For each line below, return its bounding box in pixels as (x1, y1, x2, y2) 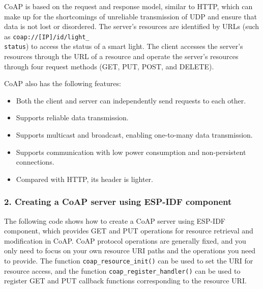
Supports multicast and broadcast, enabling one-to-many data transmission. (16, 129, 253, 140)
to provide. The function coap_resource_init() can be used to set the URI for (4, 255, 253, 266)
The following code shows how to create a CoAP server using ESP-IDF (4, 215, 225, 226)
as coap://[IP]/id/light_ (4, 31, 90, 41)
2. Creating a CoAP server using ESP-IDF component (4, 195, 232, 208)
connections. (16, 156, 54, 167)
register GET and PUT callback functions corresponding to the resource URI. (4, 275, 247, 286)
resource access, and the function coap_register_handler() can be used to (4, 265, 241, 276)
